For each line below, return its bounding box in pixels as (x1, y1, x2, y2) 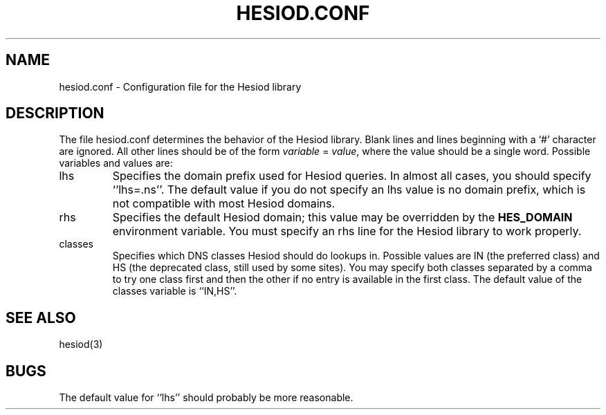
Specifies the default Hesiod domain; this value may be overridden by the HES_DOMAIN (112, 210, 573, 225)
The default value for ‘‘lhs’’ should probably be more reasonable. (59, 391, 353, 404)
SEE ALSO (6, 308, 76, 326)
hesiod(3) (59, 338, 103, 351)
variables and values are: (59, 157, 173, 169)
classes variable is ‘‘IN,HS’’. (112, 285, 237, 297)
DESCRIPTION (6, 104, 104, 122)
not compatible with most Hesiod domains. (112, 196, 336, 211)
